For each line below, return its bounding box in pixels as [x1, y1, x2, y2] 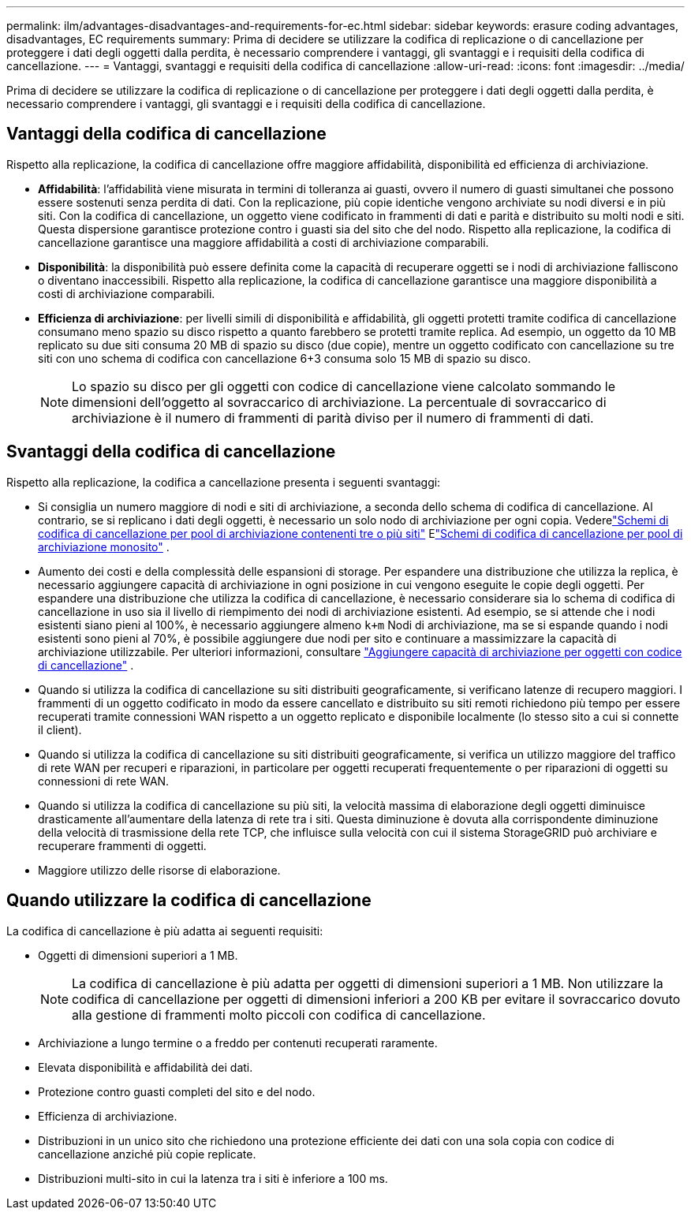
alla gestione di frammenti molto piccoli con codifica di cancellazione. [72, 1006, 486, 1023]
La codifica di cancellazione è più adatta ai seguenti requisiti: [6, 923, 323, 938]
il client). [38, 722, 82, 737]
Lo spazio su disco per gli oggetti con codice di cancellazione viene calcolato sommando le [72, 378, 616, 394]
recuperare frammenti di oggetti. [38, 838, 207, 852]
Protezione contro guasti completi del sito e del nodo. [38, 1084, 316, 1099]
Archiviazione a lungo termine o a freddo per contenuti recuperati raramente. [38, 1035, 438, 1050]
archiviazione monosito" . [38, 539, 170, 554]
